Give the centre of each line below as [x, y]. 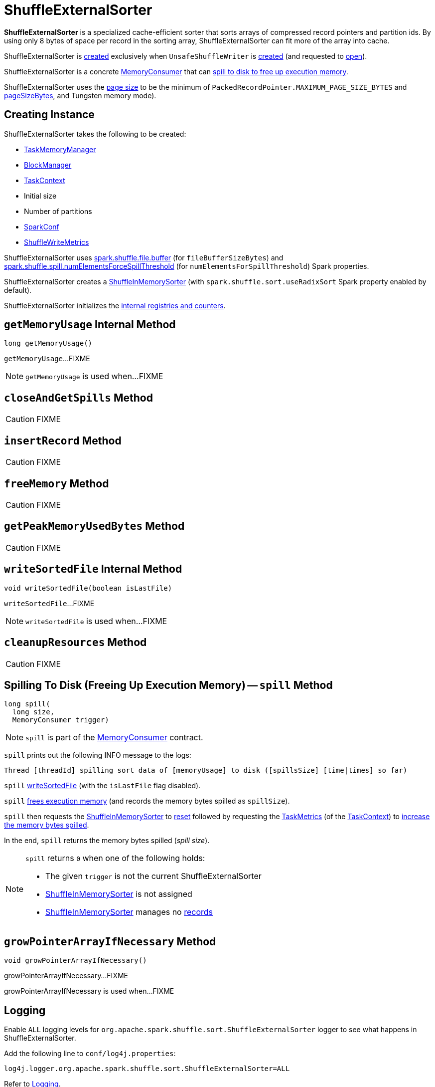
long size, [33, 712]
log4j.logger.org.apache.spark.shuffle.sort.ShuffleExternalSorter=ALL [147, 1069]
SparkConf [42, 226]
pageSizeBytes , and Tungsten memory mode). [80, 95]
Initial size [40, 196]
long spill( [27, 704]
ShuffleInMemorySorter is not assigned [119, 894]
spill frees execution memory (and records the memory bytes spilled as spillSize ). [147, 801]
